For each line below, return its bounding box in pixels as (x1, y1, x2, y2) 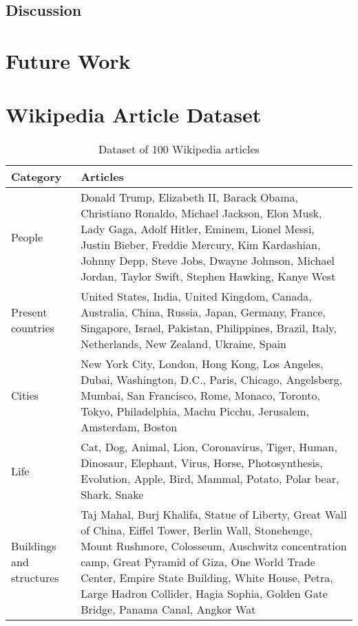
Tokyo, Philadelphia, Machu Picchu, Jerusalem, (81, 403, 310, 420)
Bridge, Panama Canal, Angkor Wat (81, 601, 256, 618)
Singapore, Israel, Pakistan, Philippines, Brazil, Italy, (81, 320, 337, 336)
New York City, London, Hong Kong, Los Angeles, (81, 356, 324, 372)
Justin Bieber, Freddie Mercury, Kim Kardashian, (81, 237, 321, 253)
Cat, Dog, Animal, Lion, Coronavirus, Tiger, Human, (81, 439, 337, 455)
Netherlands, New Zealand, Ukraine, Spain (81, 336, 287, 352)
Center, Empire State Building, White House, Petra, (81, 570, 333, 586)
